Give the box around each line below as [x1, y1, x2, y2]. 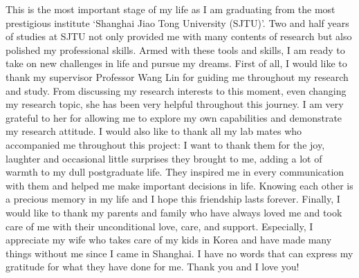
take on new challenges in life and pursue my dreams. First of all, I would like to [6, 56, 347, 71]
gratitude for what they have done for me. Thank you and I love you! [6, 259, 300, 274]
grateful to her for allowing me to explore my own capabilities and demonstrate [6, 110, 342, 124]
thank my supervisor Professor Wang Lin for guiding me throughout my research [6, 69, 349, 84]
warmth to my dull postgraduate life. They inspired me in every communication [6, 165, 344, 179]
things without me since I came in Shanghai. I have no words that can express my [6, 245, 353, 260]
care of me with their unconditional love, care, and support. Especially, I [6, 219, 313, 233]
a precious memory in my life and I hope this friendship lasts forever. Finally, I [6, 192, 340, 206]
